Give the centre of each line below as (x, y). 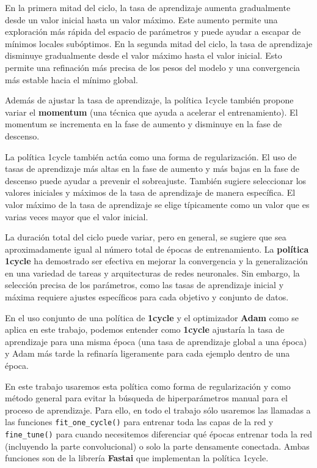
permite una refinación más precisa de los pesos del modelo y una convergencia (153, 67)
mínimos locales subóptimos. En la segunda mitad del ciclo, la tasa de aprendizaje (159, 43)
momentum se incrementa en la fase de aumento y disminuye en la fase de (144, 124)
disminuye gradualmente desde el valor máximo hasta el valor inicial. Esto (144, 55)
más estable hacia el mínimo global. (71, 79)
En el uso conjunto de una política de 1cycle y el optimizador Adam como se (152, 317)
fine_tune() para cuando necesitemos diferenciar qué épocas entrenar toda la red (159, 434)
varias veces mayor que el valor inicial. (77, 216)
